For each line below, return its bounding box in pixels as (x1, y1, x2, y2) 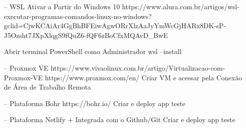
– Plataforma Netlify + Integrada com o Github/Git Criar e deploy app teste (4, 114, 235, 125)
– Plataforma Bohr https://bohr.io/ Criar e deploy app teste (4, 98, 185, 108)
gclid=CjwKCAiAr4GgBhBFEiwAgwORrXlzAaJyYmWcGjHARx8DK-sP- (4, 20, 226, 31)
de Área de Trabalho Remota (4, 82, 91, 92)
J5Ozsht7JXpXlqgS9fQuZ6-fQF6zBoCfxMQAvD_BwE (4, 30, 168, 40)
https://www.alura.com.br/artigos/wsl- (122, 1, 240, 11)
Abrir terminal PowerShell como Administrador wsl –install (4, 46, 182, 56)
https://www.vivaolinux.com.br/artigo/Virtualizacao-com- (50, 62, 225, 73)
